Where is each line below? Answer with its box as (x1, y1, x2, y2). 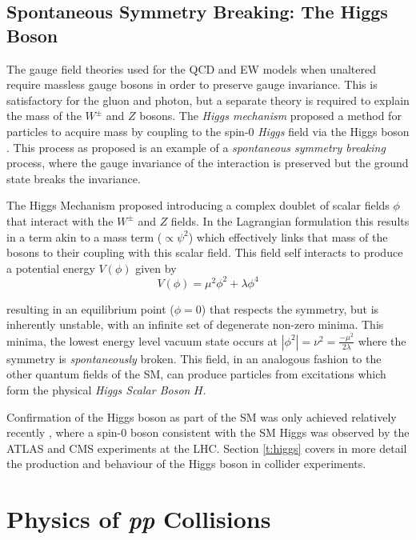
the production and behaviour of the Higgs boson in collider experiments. (6, 455, 366, 472)
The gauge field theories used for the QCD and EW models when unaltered (6, 60, 376, 77)
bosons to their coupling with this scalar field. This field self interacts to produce (6, 244, 403, 261)
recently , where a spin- (6, 424, 122, 441)
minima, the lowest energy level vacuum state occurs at (6, 332, 278, 349)
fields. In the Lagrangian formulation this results (170, 212, 410, 229)
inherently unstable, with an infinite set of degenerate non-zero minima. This (6, 316, 384, 333)
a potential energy (6, 259, 95, 276)
